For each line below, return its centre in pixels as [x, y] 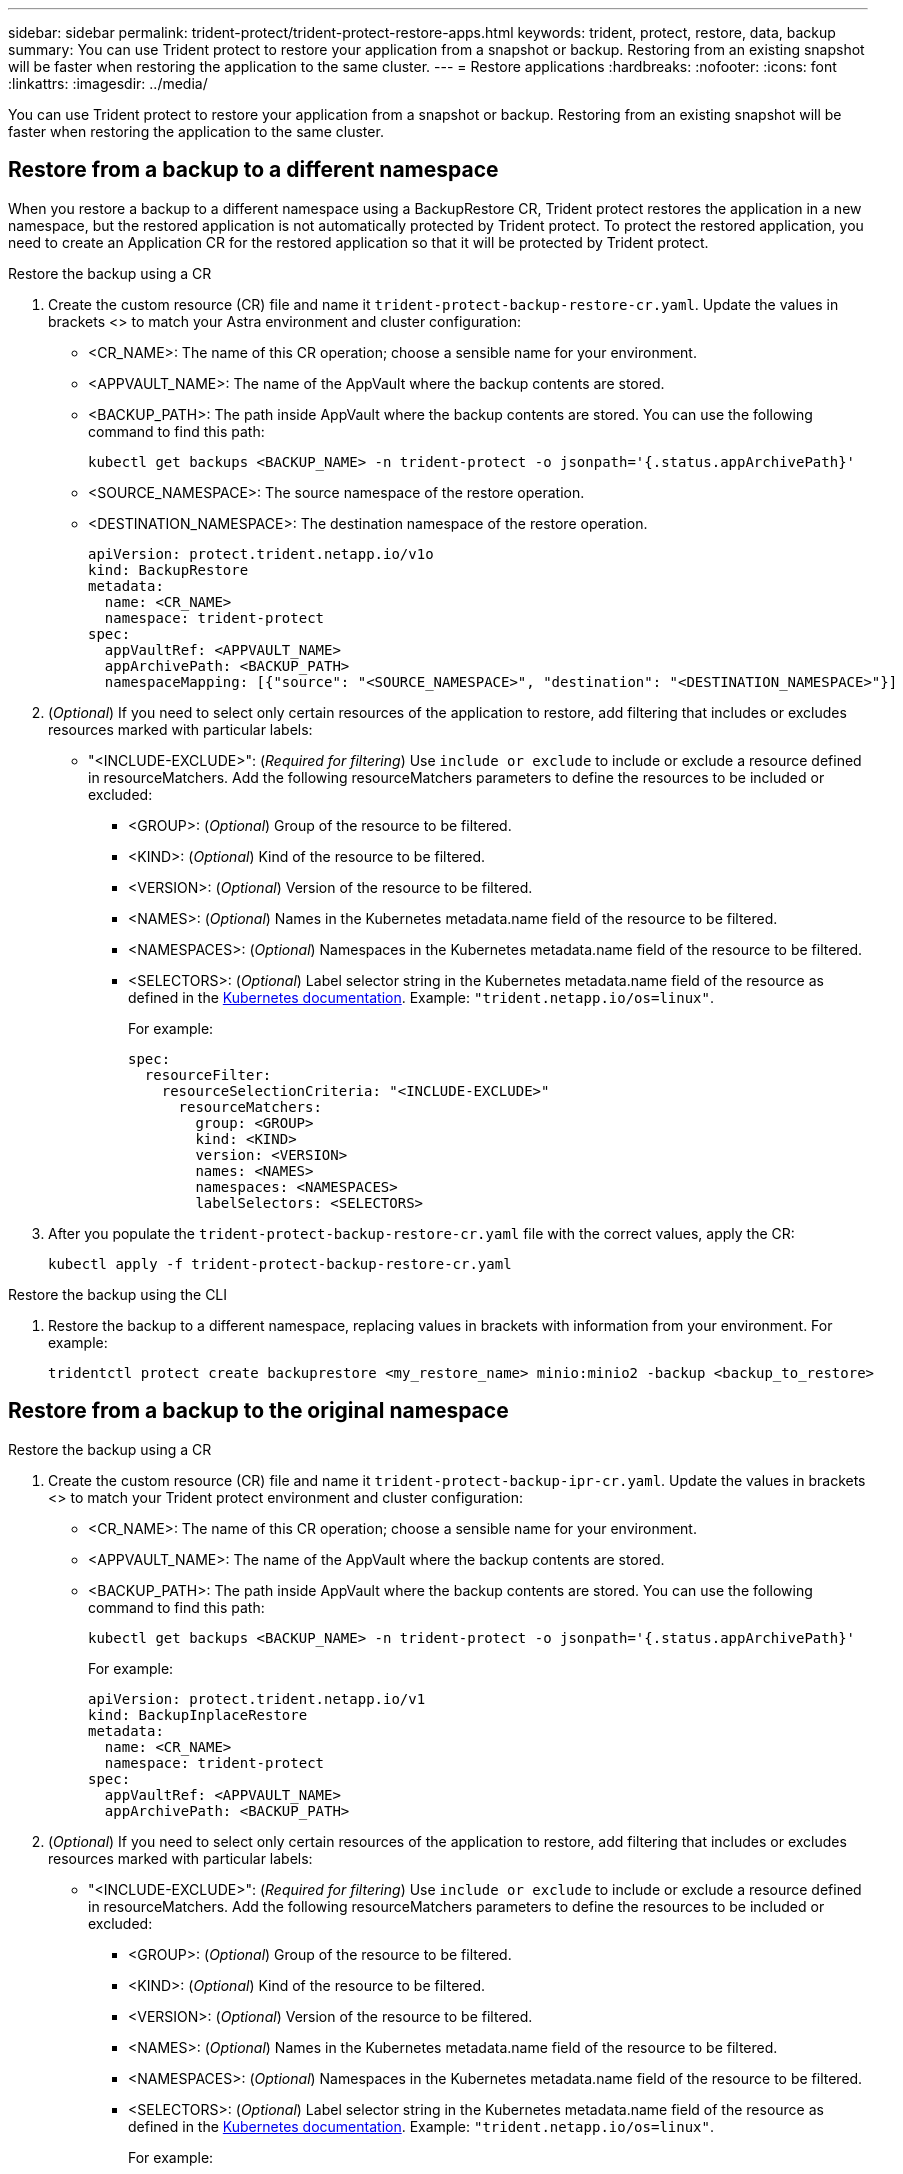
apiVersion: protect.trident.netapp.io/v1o [261, 553]
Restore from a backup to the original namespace [258, 1411]
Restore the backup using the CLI [118, 1294]
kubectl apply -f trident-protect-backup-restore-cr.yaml [280, 1263]
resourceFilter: [208, 1074]
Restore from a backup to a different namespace [253, 170]
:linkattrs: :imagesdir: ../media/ [108, 83]
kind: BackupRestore [168, 569]
